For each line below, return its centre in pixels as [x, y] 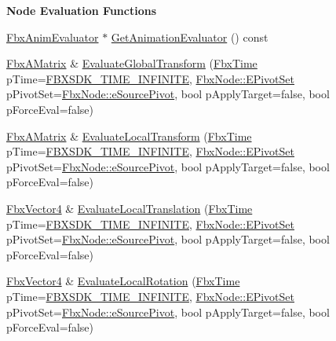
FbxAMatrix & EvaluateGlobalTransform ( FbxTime [132, 63]
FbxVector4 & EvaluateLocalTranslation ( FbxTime [130, 208]
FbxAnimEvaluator [53, 37]
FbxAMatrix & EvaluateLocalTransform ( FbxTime [129, 136]
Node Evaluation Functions [82, 10]
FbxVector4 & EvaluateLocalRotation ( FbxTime [123, 281]
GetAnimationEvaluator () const [190, 37]
